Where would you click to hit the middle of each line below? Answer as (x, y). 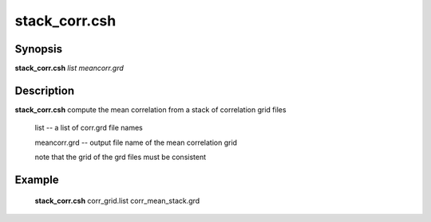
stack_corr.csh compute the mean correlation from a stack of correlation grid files (150, 109)
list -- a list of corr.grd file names (89, 128)
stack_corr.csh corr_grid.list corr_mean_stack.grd (117, 201)
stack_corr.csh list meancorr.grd (69, 68)
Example (37, 179)
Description (45, 90)
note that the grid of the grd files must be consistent (121, 157)
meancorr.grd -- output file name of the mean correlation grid (136, 142)
